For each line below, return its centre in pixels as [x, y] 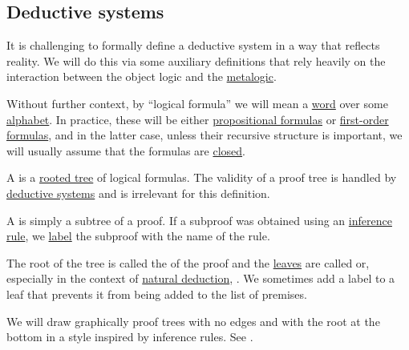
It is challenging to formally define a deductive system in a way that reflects [193, 45]
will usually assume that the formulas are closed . [126, 150]
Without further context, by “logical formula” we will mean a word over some [197, 103]
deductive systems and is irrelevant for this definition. [138, 193]
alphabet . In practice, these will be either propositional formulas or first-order [198, 119]
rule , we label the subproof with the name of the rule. [138, 236]
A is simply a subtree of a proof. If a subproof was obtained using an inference [199, 220]
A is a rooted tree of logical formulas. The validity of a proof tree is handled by [202, 177]
